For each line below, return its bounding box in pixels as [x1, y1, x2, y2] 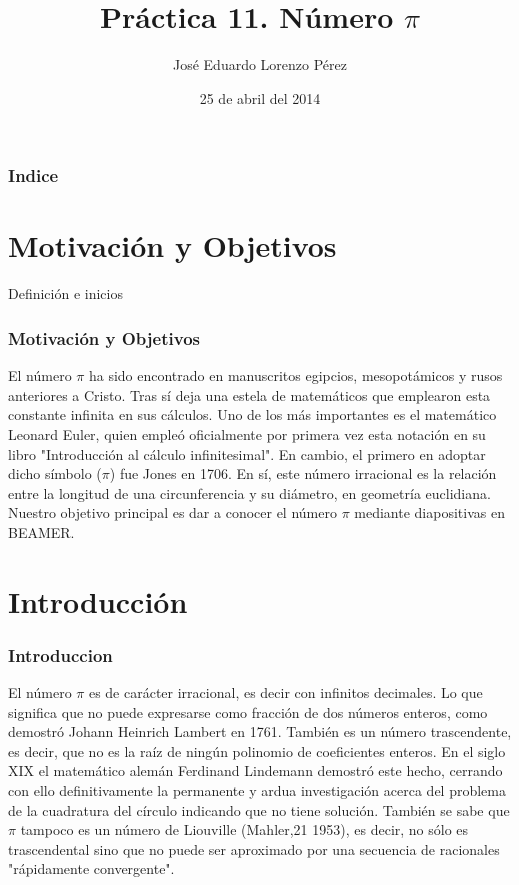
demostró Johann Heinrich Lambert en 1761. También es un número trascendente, [8, 721, 512, 742]
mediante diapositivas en [354, 502, 505, 523]
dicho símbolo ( [8, 463, 102, 484]
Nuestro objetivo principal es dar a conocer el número [8, 502, 337, 523]
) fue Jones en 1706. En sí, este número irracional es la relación [109, 463, 497, 484]
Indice [8, 163, 59, 188]
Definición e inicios [8, 283, 123, 304]
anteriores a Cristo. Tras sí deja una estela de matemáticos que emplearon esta [8, 384, 491, 405]
